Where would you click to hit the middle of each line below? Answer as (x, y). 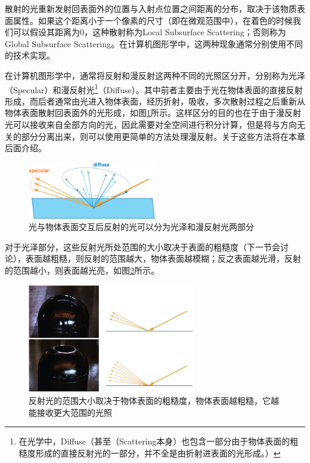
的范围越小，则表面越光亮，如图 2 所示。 (82, 270)
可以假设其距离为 (46, 32)
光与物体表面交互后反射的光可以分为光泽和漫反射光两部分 (141, 227)
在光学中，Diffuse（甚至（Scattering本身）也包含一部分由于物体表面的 (154, 441)
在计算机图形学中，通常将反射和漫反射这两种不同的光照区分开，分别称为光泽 (155, 75)
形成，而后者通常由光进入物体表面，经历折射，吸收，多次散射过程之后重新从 (155, 101)
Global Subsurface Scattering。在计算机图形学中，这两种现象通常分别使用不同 (154, 43)
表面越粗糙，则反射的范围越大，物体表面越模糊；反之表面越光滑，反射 (163, 258)
